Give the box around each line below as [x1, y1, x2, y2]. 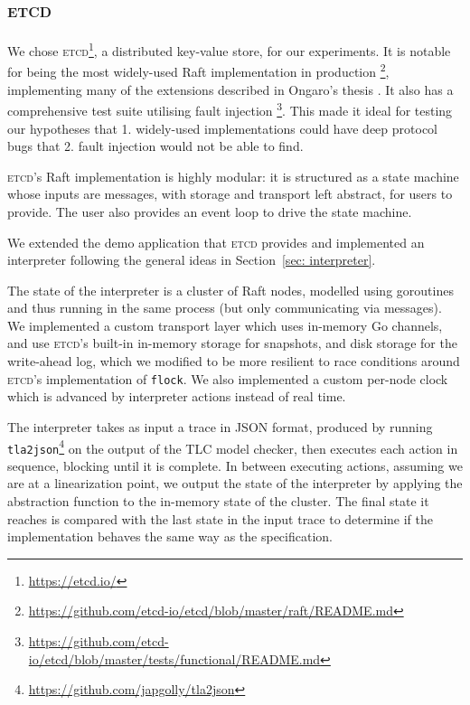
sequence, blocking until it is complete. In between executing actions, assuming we [7, 456, 463, 475]
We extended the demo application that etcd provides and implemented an [7, 232, 425, 251]
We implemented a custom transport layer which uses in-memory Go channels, [7, 315, 443, 334]
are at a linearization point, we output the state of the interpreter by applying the [7, 474, 463, 493]
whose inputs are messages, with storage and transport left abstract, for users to [7, 184, 453, 203]
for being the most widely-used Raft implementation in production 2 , [7, 60, 390, 81]
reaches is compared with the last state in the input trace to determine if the [7, 509, 433, 528]
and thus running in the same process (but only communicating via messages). [7, 298, 442, 317]
